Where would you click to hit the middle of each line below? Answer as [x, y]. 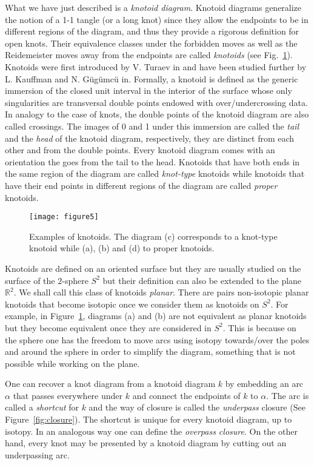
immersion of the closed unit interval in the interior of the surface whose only [149, 91]
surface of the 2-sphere [47, 280]
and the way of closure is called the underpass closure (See [197, 407]
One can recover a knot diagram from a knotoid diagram [110, 384]
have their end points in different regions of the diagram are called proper [141, 185]
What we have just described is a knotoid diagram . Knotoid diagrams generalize [153, 7]
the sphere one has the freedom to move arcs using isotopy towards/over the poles [157, 339]
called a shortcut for [42, 407]
